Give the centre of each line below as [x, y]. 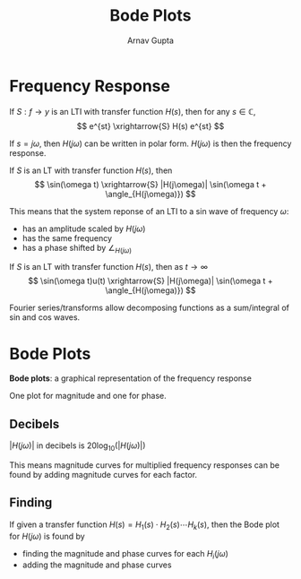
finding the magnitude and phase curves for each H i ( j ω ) [125, 554]
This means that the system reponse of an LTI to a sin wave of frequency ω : [149, 211]
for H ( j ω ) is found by [47, 536]
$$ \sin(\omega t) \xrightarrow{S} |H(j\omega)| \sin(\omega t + [150, 184]
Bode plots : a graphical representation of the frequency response [131, 378]
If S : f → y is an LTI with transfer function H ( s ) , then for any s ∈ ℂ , [133, 111]
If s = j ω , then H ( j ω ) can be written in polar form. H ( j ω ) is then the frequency [150, 143]
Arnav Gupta [150, 40]
